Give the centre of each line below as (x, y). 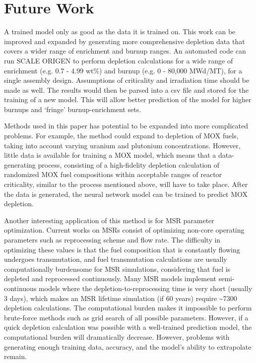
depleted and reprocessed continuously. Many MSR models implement (110, 278)
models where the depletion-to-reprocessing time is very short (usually (146, 288)
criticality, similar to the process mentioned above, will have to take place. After (126, 184)
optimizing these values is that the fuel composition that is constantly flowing (122, 249)
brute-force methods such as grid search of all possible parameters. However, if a (126, 317)
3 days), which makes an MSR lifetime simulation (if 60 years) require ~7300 (121, 298)
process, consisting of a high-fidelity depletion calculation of (129, 164)
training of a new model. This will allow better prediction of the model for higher (128, 99)
